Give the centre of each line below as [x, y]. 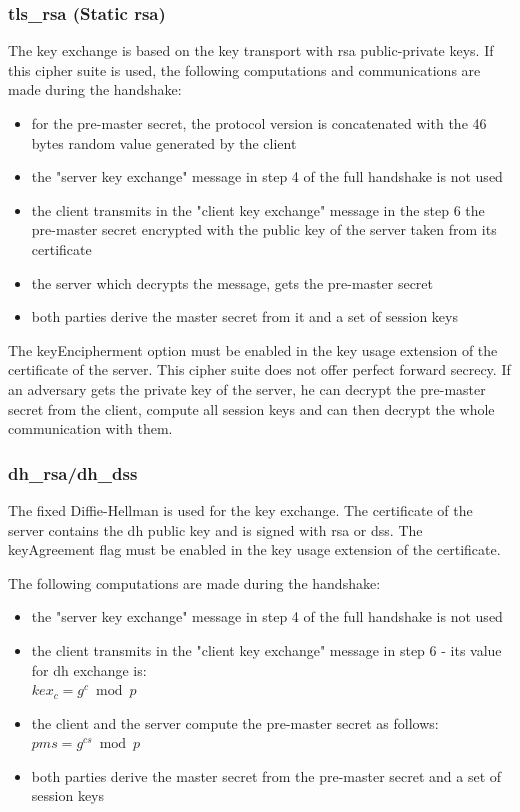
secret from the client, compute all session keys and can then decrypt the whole [251, 408]
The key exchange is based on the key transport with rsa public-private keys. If [251, 50]
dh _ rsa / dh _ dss [73, 472]
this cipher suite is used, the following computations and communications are [244, 69]
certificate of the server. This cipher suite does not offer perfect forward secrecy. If [259, 369]
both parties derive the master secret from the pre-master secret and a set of [266, 775]
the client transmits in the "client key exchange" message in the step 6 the [258, 209]
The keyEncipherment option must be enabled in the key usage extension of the [253, 349]
